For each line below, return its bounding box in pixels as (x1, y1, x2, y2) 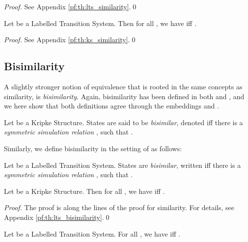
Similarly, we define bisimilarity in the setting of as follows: (4, 143, 182, 153)
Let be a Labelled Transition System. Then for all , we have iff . (4, 18, 196, 28)
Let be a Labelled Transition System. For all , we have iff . (4, 228, 180, 239)
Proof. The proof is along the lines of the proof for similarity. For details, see (4, 202, 234, 213)
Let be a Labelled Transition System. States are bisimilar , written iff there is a (4, 160, 241, 170)
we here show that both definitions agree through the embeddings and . (4, 101, 219, 111)
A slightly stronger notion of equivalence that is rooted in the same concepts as (4, 81, 243, 91)
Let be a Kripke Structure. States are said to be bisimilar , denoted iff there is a (4, 117, 243, 127)
